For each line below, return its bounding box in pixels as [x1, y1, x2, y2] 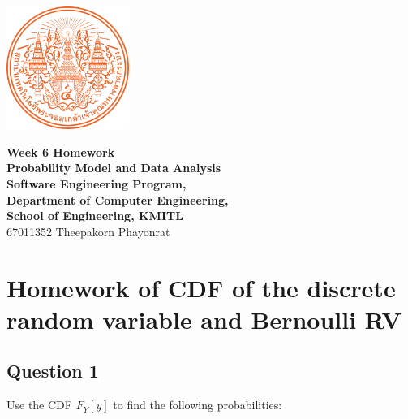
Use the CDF [6, 396, 72, 413]
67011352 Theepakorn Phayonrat [6, 222, 170, 240]
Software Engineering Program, [6, 175, 187, 192]
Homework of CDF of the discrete [6, 270, 396, 304]
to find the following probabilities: [113, 396, 282, 413]
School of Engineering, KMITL [6, 207, 183, 224]
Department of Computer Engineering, [6, 191, 229, 208]
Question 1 [6, 358, 99, 383]
